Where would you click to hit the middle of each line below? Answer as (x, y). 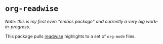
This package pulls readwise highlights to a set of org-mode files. (70, 36)
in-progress (17, 27)
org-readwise (32, 9)
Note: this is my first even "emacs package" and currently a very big (75, 21)
